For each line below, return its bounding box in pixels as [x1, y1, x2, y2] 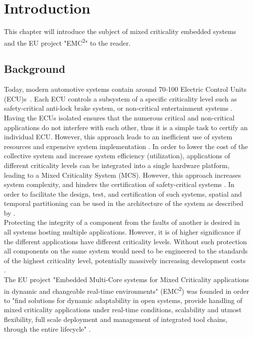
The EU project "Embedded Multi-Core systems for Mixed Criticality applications [4, 274, 249, 285]
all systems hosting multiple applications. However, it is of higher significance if [4, 227, 241, 237]
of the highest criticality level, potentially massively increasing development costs [4, 255, 246, 265]
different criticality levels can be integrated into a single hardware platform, [4, 160, 230, 170]
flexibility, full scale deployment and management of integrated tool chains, [4, 314, 228, 324]
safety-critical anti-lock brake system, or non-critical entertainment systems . [4, 103, 233, 113]
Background [4, 61, 66, 76]
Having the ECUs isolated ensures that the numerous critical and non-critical [4, 112, 235, 122]
